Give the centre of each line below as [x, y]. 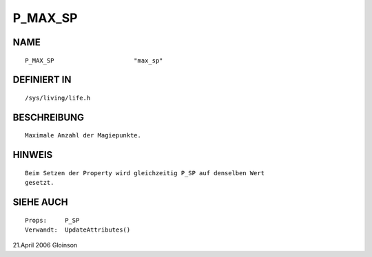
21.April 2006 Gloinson [45, 245]
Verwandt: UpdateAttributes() [78, 230]
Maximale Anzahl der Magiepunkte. [83, 135]
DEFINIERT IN [42, 80]
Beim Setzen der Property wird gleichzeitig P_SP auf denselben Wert [145, 173]
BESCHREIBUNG [49, 117]
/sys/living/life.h [58, 98]
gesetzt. [40, 183]
